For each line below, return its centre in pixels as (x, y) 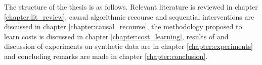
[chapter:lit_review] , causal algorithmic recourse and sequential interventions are (129, 16)
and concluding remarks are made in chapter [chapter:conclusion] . (106, 56)
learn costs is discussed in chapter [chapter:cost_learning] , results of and (116, 36)
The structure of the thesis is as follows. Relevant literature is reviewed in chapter (131, 7)
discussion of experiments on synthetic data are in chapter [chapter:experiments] (128, 46)
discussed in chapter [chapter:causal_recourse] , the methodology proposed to (123, 26)
